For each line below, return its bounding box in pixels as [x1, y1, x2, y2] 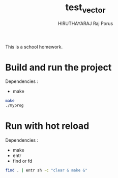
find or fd [12, 158, 33, 164]
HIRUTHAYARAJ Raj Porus [57, 20, 113, 27]
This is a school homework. [5, 43, 63, 50]
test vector [65, 2, 106, 15]
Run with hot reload [5, 120, 90, 132]
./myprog [5, 103, 24, 108]
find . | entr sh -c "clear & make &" [5, 168, 87, 173]
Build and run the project [5, 61, 112, 73]
